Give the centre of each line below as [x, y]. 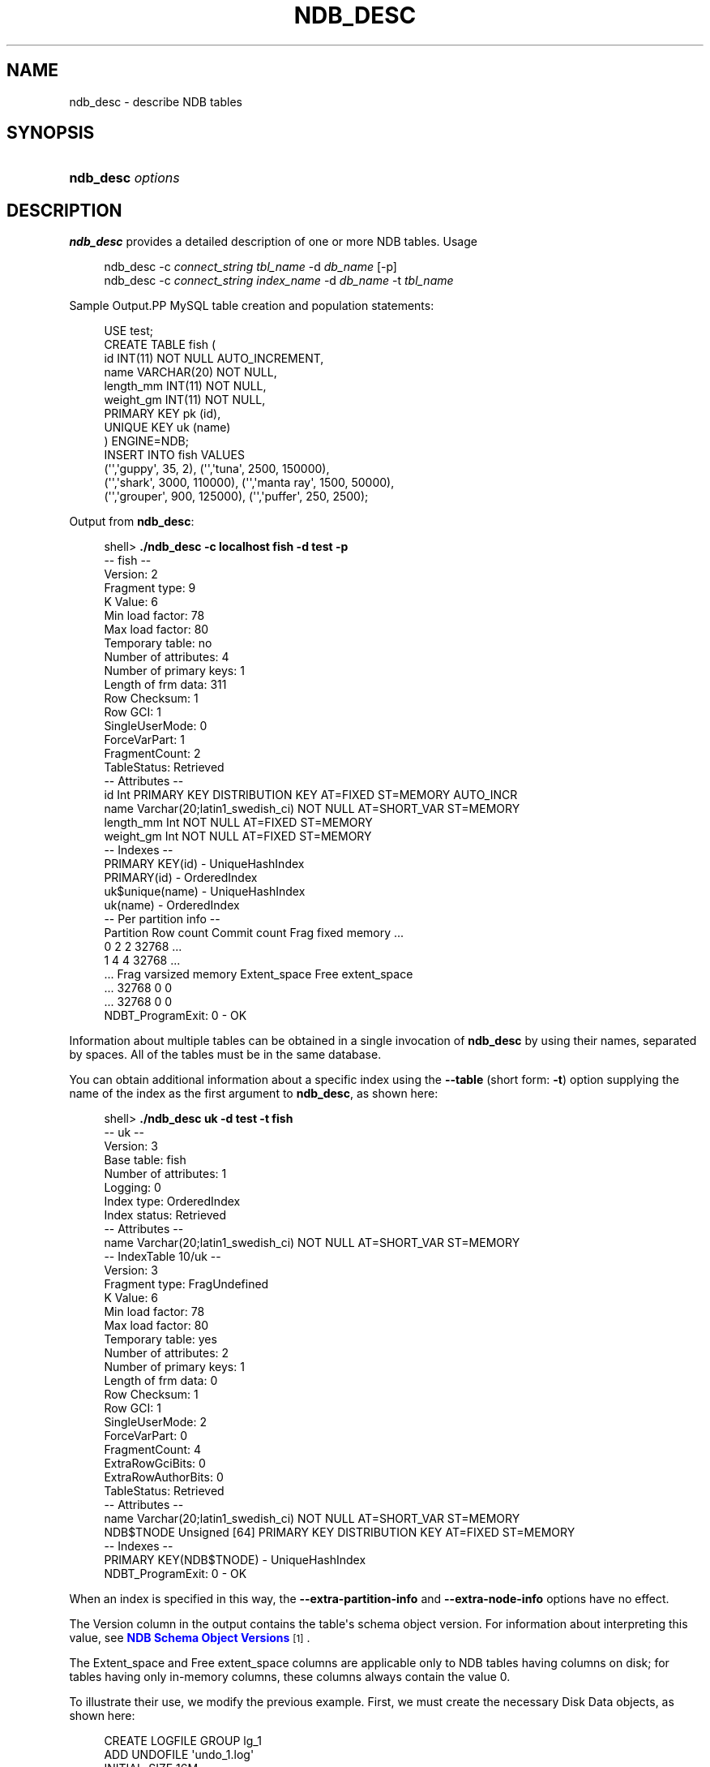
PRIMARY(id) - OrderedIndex [181, 878]
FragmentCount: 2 [152, 754]
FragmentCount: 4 [153, 1450]
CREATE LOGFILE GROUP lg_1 [183, 1741]
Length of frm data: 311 [165, 685]
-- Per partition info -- [162, 919]
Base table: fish [145, 1160]
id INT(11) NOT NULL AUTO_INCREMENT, [214, 359]
